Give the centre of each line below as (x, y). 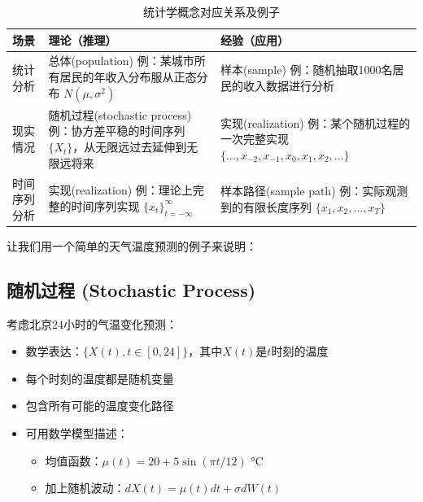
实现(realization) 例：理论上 (120, 190)
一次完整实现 (254, 139)
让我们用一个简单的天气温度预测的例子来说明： (132, 245)
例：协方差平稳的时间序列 (117, 131)
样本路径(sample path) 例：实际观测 (314, 191)
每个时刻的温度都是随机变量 (100, 378)
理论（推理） (83, 39)
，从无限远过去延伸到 (130, 147)
